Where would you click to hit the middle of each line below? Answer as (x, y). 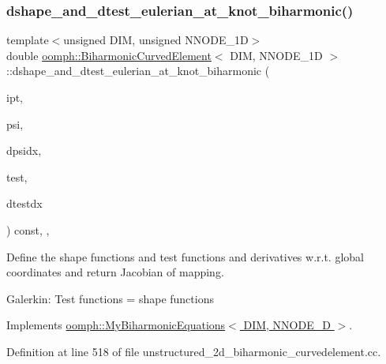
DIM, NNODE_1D (276, 55)
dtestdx (24, 203)
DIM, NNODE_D (287, 325)
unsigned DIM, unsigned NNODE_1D (156, 40)
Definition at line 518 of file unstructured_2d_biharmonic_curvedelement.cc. (194, 351)
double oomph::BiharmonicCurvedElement (109, 55)
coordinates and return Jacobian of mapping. (115, 272)
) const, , (28, 229)
